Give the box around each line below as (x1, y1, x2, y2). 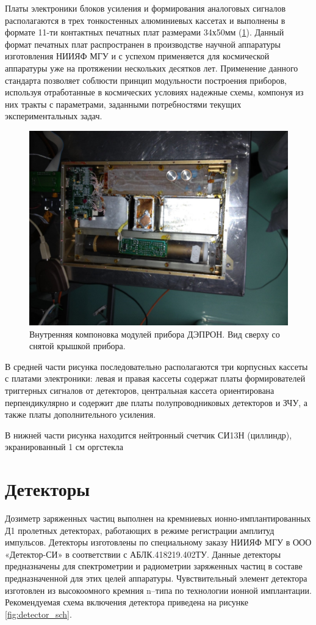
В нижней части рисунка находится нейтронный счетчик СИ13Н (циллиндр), (5, 428, 292, 441)
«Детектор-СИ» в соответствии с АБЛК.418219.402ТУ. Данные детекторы (5, 547, 281, 560)
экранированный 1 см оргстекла (5, 440, 123, 453)
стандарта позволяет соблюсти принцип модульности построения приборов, (5, 73, 287, 86)
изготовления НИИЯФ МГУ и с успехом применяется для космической (5, 50, 270, 62)
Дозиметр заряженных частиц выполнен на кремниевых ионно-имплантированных (5, 512, 311, 524)
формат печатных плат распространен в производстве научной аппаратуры (5, 37, 281, 50)
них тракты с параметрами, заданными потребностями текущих (5, 97, 242, 110)
